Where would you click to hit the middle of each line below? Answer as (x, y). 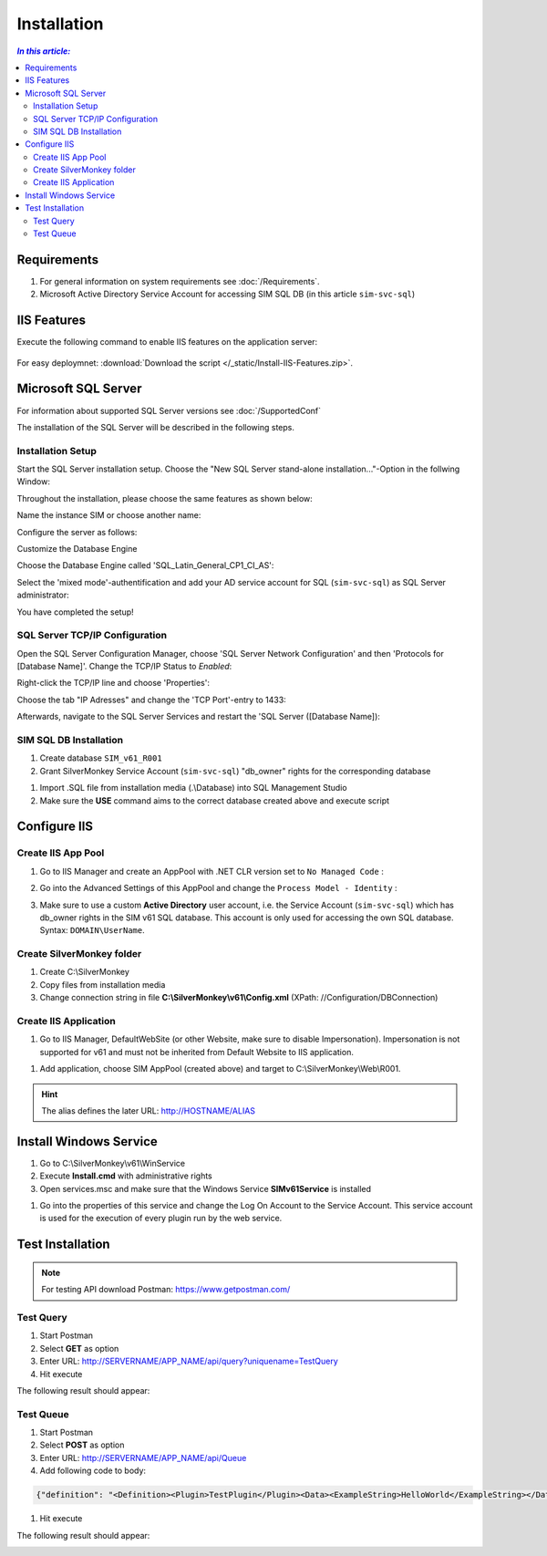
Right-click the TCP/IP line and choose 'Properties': (113, 683)
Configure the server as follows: (77, 532)
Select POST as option (82, 1445)
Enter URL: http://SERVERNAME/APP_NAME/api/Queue (143, 1457)
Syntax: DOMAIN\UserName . (92, 930)
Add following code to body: (93, 1471)
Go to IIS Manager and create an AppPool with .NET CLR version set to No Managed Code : (212, 871)
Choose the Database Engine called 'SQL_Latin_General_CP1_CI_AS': (145, 565)
